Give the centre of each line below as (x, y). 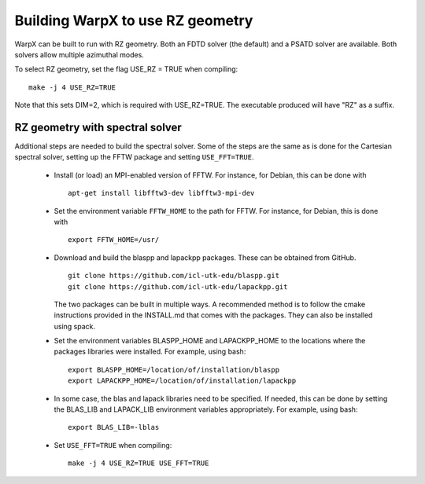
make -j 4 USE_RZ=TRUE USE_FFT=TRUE (139, 463)
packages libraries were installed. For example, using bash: (150, 352)
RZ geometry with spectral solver (98, 127)
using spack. (75, 326)
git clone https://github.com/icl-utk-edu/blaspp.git (174, 276)
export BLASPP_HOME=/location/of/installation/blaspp (174, 370)
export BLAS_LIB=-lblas (114, 427)
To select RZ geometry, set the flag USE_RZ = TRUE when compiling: (126, 69)
